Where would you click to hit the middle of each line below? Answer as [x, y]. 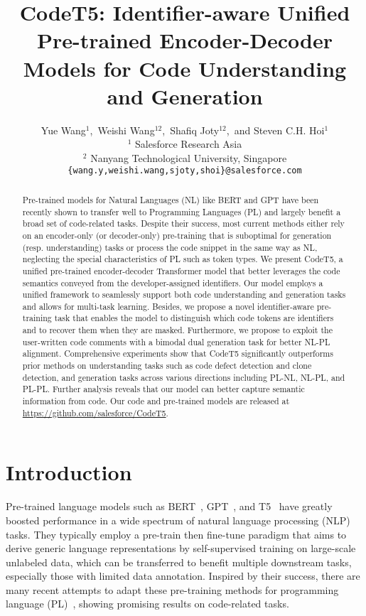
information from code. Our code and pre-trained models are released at [156, 401]
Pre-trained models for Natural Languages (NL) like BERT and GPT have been [171, 199]
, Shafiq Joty [191, 130]
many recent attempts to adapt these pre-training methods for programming [172, 589]
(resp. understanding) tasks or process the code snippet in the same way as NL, [170, 247]
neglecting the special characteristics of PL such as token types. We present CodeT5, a [183, 259]
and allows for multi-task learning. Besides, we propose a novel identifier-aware [168, 306]
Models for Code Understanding [185, 68]
